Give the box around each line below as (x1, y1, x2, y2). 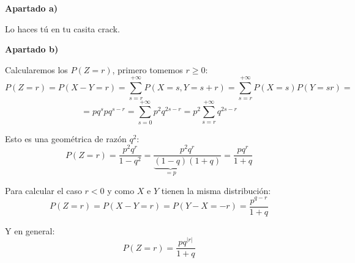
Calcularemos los (5, 63, 68, 76)
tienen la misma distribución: (161, 184, 271, 196)
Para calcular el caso (5, 184, 82, 196)
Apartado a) (5, 2, 58, 14)
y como (107, 184, 135, 196)
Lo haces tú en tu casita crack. (5, 22, 120, 35)
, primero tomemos (112, 63, 183, 76)
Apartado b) (5, 43, 59, 56)
